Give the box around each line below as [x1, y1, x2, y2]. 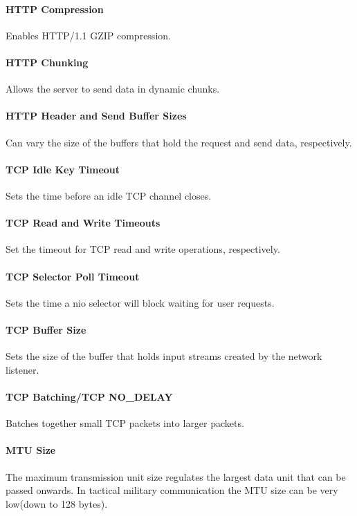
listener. [6, 362, 39, 376]
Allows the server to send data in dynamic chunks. [6, 82, 220, 96]
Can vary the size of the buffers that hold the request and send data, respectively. [6, 135, 352, 149]
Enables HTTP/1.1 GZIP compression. [6, 28, 171, 42]
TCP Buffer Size [6, 322, 86, 336]
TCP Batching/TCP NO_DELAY [6, 389, 173, 403]
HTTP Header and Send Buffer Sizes [6, 108, 187, 123]
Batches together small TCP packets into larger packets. [6, 416, 244, 430]
